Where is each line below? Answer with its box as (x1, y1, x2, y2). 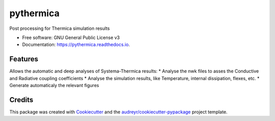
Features (9, 55, 38, 63)
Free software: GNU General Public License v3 (22, 34, 120, 41)
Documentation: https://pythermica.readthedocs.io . (22, 42, 130, 48)
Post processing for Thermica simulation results (9, 25, 110, 31)
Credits (9, 95, 34, 104)
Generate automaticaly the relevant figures (9, 83, 99, 89)
